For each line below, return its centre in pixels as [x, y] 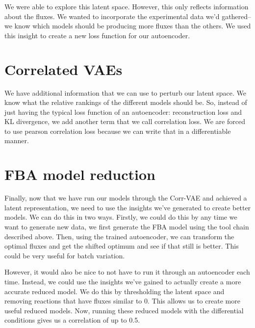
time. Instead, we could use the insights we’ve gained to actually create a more [123, 281]
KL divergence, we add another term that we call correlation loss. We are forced [125, 121]
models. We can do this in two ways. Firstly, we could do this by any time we [121, 217]
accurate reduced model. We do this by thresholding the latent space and [115, 291]
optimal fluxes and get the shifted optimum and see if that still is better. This [122, 246]
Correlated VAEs [64, 69]
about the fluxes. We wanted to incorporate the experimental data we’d [112, 16]
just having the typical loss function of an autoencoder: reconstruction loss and [123, 112]
